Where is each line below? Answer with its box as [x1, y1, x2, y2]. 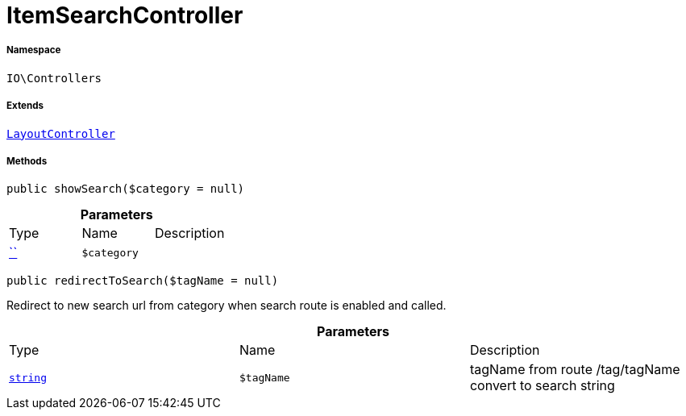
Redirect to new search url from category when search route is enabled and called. [6, 298, 447, 313]
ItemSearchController [6, 2, 243, 29]
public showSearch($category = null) [6, 182, 245, 196]
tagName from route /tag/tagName [469, 361, 680, 378]
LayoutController [6, 127, 115, 140]
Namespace [6, 44, 61, 56]
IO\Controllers [6, 71, 102, 85]
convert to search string [469, 377, 615, 394]
